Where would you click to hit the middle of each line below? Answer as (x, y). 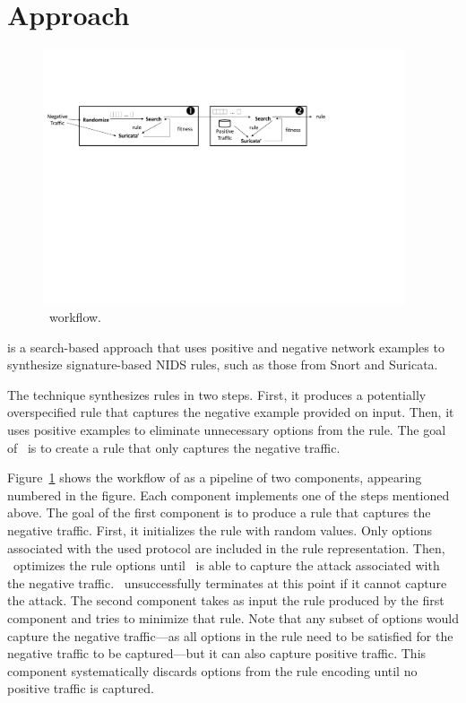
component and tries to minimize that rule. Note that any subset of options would (233, 618)
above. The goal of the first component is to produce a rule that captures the (219, 512)
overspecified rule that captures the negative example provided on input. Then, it (231, 412)
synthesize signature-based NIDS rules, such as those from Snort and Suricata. (223, 365)
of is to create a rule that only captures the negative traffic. (174, 447)
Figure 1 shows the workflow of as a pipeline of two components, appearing (215, 477)
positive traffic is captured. (81, 688)
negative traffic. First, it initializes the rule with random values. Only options (220, 530)
